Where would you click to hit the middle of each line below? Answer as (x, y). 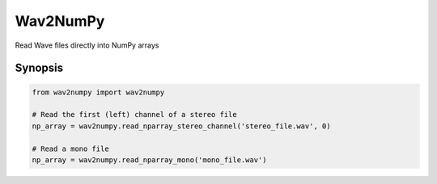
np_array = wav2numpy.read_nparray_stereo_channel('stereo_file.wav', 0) (181, 126)
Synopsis (39, 68)
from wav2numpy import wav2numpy (98, 92)
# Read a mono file (70, 148)
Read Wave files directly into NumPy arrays (87, 45)
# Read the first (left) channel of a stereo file (135, 115)
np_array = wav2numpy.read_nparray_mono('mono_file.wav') (149, 160)
